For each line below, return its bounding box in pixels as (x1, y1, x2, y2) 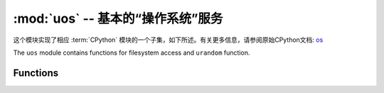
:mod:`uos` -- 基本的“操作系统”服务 (13, 11, 223, 26)
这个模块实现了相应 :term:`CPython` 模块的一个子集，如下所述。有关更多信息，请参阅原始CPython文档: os (13, 35, 324, 44)
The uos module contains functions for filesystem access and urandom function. (13, 48, 250, 57)
